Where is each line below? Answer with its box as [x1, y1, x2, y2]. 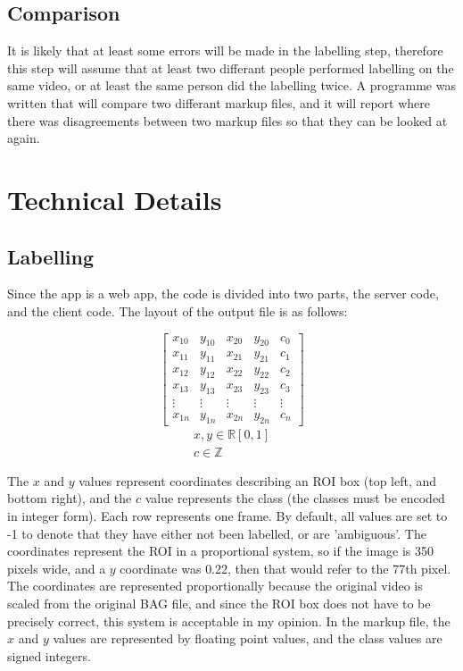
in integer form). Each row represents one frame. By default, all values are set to [7, 506, 448, 524]
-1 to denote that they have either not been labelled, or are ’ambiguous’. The [7, 524, 426, 542]
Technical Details [7, 180, 222, 217]
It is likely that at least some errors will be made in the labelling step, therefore [7, 41, 443, 60]
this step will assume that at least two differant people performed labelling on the [7, 58, 454, 77]
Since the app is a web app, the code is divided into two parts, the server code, [7, 284, 439, 303]
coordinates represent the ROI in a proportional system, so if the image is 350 [7, 541, 434, 560]
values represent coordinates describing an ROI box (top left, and [79, 471, 437, 490]
